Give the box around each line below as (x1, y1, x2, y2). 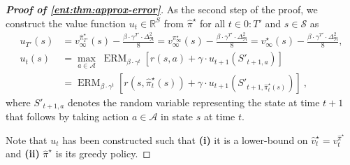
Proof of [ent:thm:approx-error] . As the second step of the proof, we (6, 2, 318, 16)
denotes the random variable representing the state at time (67, 94, 320, 109)
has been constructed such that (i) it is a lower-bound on (62, 132, 308, 147)
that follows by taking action (6, 109, 129, 124)
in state (161, 109, 194, 124)
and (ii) (6, 146, 40, 161)
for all (199, 15, 226, 30)
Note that (6, 132, 48, 147)
